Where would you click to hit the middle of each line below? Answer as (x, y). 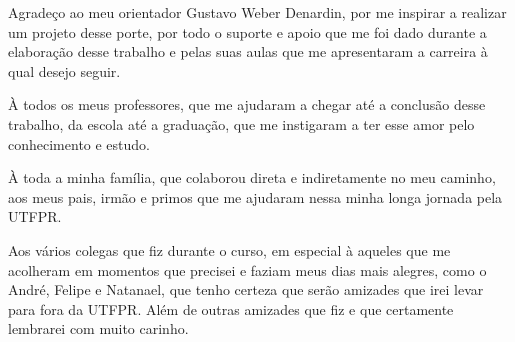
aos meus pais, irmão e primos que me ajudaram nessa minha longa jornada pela (255, 196)
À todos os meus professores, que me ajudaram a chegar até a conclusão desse (247, 104)
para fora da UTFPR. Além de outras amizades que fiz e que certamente (231, 308)
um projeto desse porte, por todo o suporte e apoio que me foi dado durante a (247, 31)
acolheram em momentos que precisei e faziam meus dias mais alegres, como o (247, 269)
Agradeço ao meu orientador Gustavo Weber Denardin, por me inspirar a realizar (257, 12)
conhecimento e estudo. (79, 143)
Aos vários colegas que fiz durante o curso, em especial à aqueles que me (229, 249)
